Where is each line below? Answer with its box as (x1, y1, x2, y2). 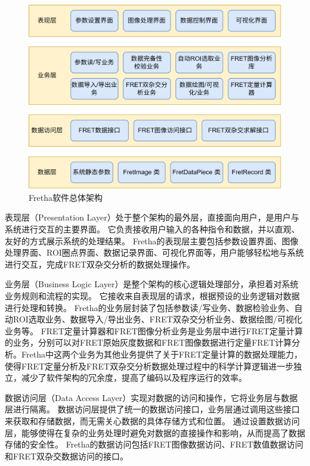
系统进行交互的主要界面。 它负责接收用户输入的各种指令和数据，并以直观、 (5, 223, 300, 235)
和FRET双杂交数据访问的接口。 (5, 449, 129, 462)
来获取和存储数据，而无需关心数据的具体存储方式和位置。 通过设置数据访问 (5, 414, 300, 427)
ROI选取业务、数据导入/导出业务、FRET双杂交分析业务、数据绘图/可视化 (13, 313, 302, 325)
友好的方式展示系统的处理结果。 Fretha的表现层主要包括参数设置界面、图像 (5, 234, 299, 247)
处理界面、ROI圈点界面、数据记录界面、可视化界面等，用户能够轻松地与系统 (5, 246, 304, 259)
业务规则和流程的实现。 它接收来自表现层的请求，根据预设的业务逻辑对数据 (5, 290, 300, 302)
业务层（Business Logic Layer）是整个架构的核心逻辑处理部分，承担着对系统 (5, 278, 299, 290)
